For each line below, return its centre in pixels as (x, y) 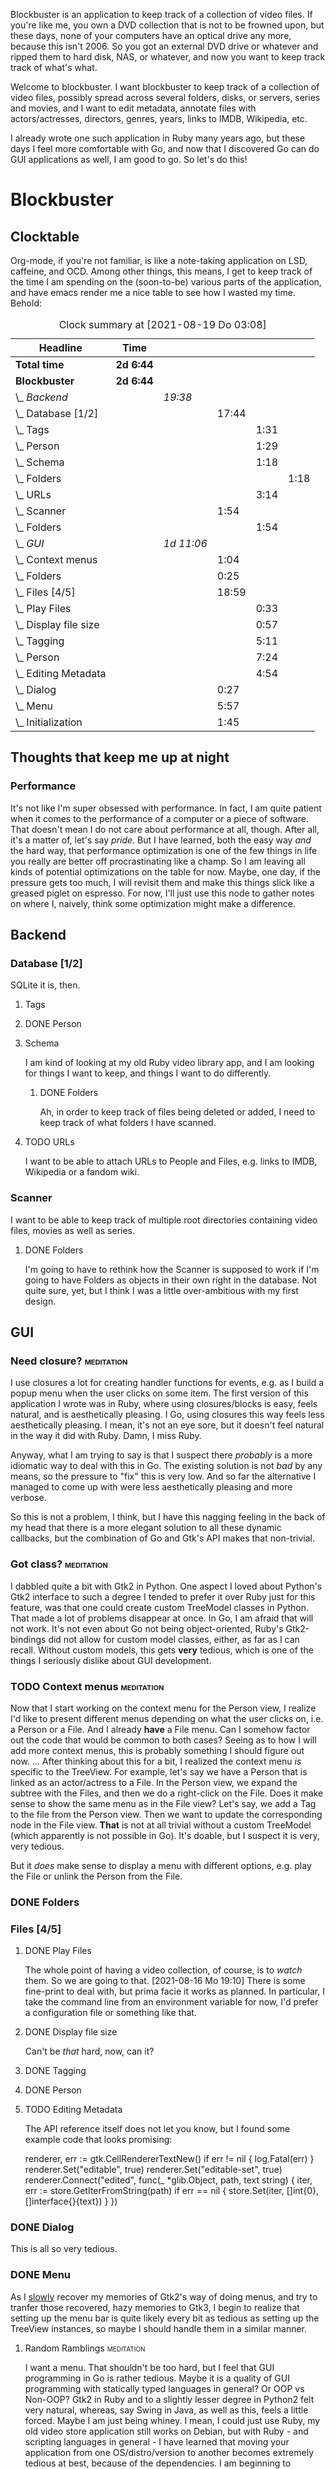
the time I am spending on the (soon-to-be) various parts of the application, (166, 282)
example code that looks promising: (98, 2140)
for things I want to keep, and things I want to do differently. (148, 1073)
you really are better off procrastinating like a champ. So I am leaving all (158, 861)
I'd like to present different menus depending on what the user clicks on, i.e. (167, 1718)
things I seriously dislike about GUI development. (111, 1660)
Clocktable (45, 236)
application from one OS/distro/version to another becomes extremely (169, 2452)
